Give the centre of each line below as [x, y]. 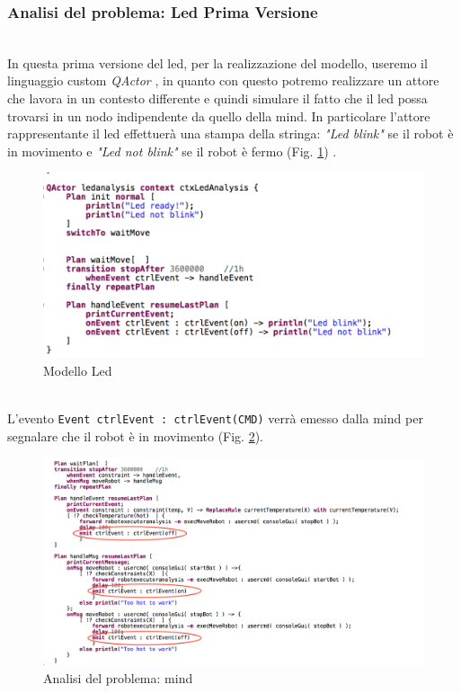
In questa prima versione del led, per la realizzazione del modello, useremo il [217, 62]
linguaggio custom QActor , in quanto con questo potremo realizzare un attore [223, 80]
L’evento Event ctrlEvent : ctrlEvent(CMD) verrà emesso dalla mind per [215, 418]
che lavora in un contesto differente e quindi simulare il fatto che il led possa [217, 98]
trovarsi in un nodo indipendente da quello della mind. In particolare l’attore [219, 115]
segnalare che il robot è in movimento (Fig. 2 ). [136, 435]
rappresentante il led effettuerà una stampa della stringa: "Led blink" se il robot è [230, 133]
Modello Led [78, 371]
